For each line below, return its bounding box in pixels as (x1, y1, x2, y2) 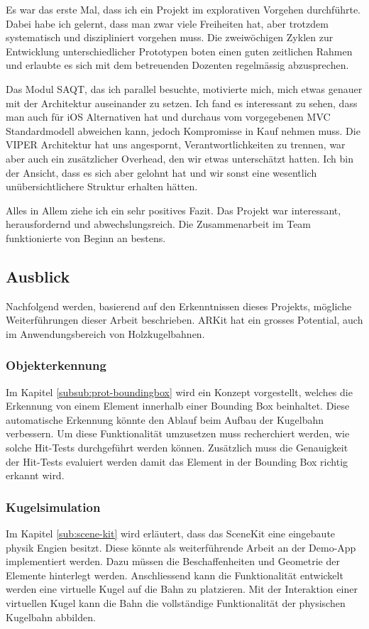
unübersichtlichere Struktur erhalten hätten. (6, 179, 198, 194)
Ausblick (6, 265, 70, 287)
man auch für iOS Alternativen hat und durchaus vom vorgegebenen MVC (6, 109, 331, 124)
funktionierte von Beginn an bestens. (6, 230, 166, 245)
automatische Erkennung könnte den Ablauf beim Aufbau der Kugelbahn (6, 412, 324, 427)
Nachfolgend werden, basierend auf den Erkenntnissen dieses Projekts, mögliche (6, 298, 352, 313)
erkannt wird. (6, 468, 65, 483)
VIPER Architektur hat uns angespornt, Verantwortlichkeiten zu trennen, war (6, 137, 346, 152)
